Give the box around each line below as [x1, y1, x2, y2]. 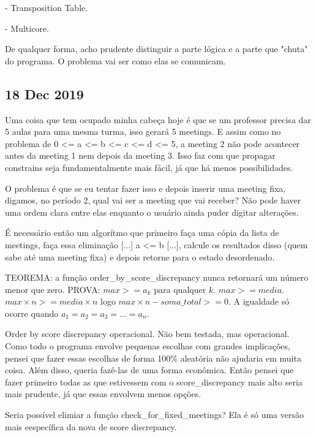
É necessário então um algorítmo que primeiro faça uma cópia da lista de [5, 226, 279, 239]
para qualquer [154, 283, 206, 295]
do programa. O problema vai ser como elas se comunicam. [5, 54, 226, 67]
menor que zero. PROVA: [5, 283, 100, 295]
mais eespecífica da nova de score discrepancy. [5, 420, 177, 433]
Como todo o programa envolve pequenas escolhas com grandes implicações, [5, 340, 290, 352]
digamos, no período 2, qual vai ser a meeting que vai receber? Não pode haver [5, 194, 301, 207]
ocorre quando [5, 306, 59, 319]
